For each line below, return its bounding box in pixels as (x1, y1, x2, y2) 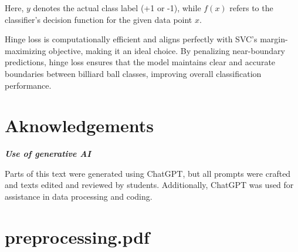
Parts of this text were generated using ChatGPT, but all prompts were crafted (5, 167, 291, 179)
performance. (5, 79, 52, 91)
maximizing (5, 44, 46, 56)
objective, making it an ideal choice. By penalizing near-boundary (49, 44, 285, 56)
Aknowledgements (5, 113, 154, 137)
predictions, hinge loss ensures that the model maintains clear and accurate (5, 56, 276, 68)
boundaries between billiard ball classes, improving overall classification (5, 67, 262, 79)
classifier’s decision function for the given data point (5, 13, 192, 25)
